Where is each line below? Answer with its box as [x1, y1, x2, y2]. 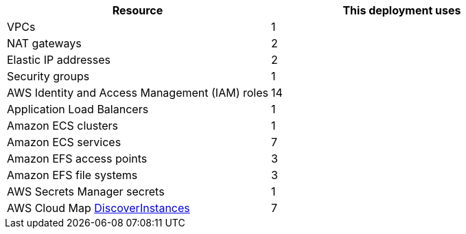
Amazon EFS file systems [7, 168, 138, 182]
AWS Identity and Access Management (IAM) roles [7, 86, 268, 100]
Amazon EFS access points [7, 152, 148, 165]
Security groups [7, 69, 90, 83]
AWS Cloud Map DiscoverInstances [7, 201, 190, 215]
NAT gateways [7, 36, 82, 50]
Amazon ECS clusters [7, 119, 119, 132]
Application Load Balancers [7, 102, 149, 116]
